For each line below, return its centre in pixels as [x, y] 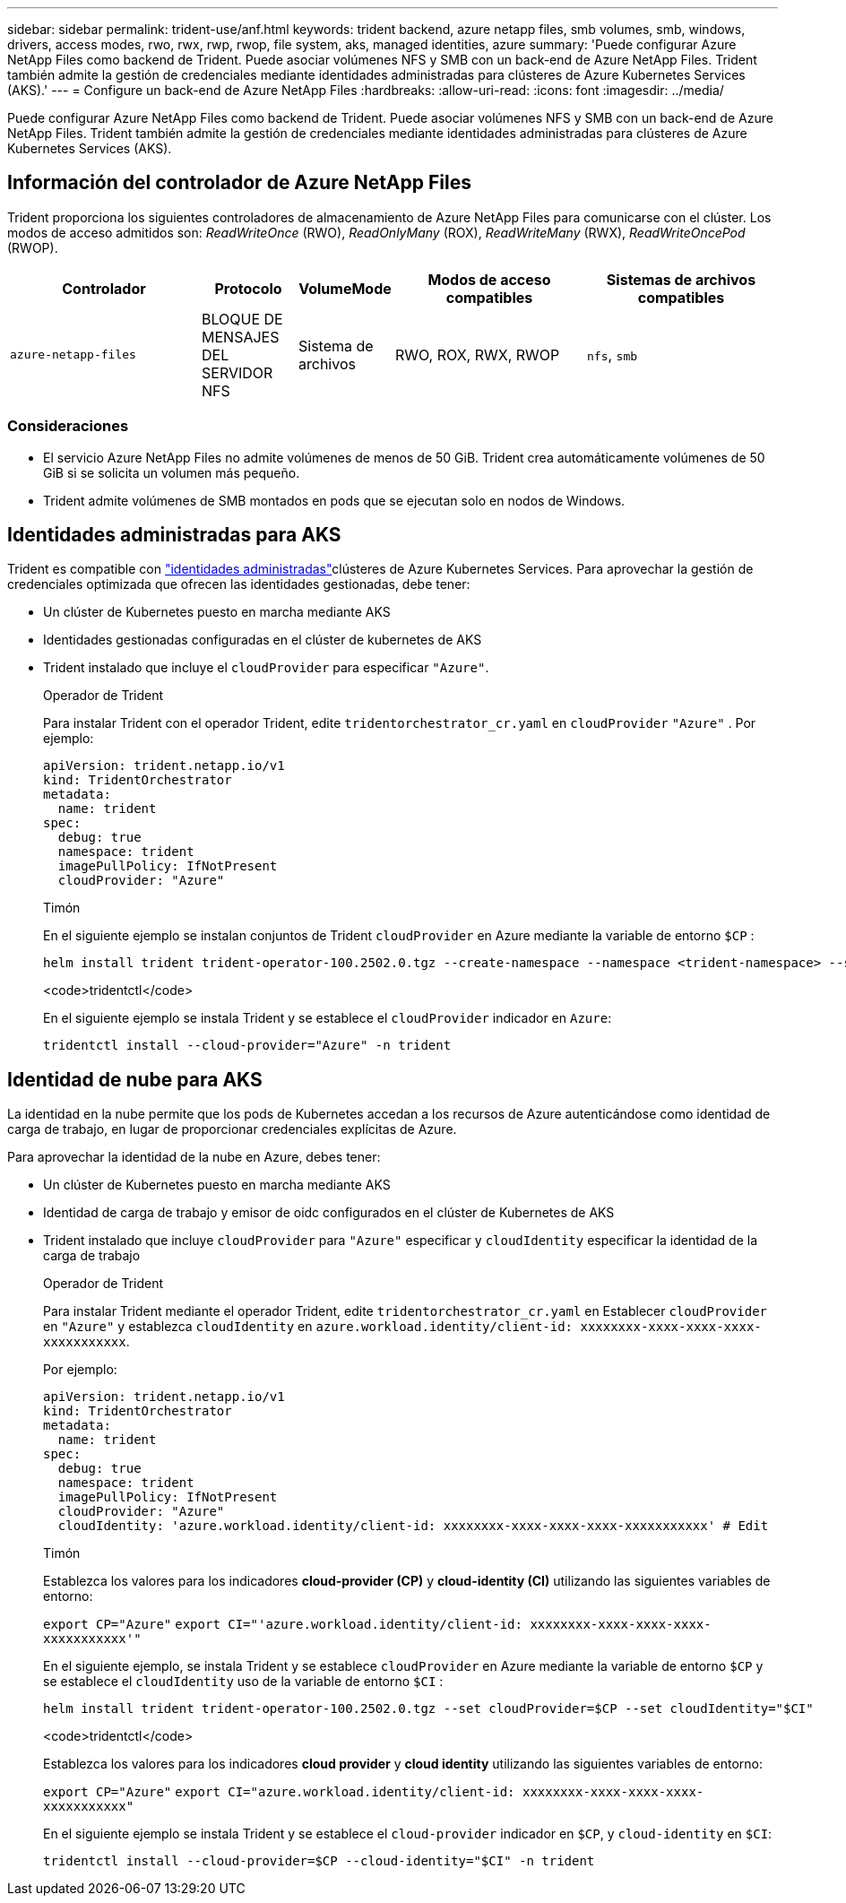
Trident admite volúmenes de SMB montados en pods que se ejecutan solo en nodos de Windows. [334, 500]
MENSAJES [241, 337]
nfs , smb [613, 355]
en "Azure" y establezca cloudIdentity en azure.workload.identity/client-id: [308, 1327]
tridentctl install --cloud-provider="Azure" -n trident [247, 1046]
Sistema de [336, 346]
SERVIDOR [237, 372]
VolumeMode [345, 288]
